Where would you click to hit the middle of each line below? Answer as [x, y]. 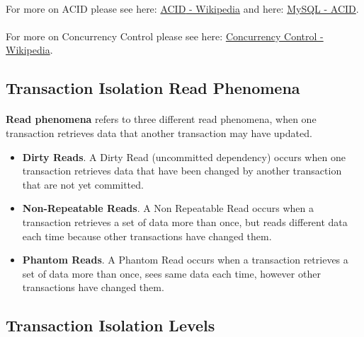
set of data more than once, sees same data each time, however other [171, 273]
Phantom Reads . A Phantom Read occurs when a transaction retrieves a [185, 260]
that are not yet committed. [83, 184]
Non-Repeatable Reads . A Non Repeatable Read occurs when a [168, 208]
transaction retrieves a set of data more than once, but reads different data [185, 221]
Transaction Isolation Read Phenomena [153, 88]
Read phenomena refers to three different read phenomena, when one [161, 119]
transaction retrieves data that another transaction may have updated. [159, 132]
